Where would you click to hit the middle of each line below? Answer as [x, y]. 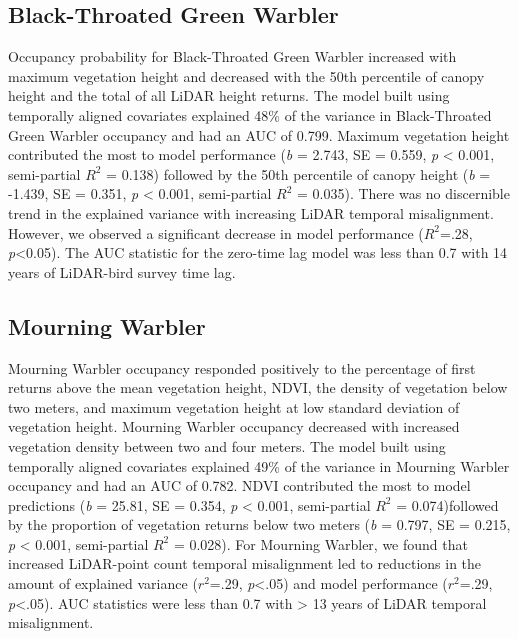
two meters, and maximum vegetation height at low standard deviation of [234, 406]
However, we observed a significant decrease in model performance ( [216, 232]
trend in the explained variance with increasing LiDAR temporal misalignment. [251, 212]
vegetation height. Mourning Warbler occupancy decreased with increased [234, 426]
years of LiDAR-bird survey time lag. [122, 271]
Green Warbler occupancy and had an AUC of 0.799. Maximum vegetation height [259, 134]
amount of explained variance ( [103, 583]
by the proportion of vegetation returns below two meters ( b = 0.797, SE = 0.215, [259, 524]
